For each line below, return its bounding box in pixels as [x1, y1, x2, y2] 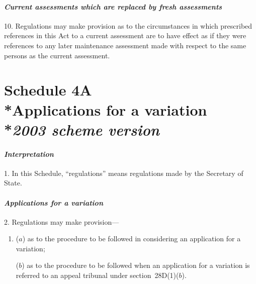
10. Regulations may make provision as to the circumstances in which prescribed [4, 20, 252, 31]
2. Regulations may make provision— [4, 216, 119, 227]
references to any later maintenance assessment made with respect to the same [4, 40, 246, 50]
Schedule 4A [4, 79, 92, 100]
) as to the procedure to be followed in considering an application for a [22, 233, 241, 244]
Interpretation [4, 148, 54, 159]
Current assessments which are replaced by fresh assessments [4, 1, 222, 12]
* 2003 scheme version [4, 119, 159, 140]
